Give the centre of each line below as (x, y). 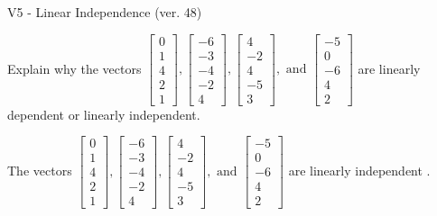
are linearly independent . (359, 170)
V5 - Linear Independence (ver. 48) (105, 12)
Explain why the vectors (74, 68)
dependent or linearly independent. (104, 114)
